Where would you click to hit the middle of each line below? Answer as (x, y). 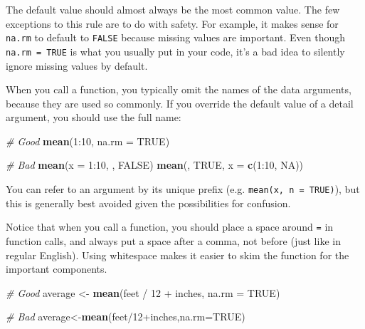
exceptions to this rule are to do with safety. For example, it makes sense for (172, 23)
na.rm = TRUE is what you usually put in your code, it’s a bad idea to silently (175, 51)
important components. (57, 269)
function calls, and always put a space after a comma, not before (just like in (173, 240)
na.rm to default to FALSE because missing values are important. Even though (176, 37)
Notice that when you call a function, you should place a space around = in (170, 227)
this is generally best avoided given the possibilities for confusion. (148, 203)
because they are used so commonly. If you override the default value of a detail (180, 103)
